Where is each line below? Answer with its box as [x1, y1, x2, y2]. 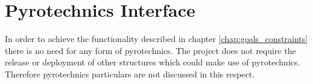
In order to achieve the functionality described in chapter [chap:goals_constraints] [5, 32, 308, 45]
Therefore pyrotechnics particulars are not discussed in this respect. [5, 67, 255, 80]
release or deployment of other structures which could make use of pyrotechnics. [5, 56, 300, 68]
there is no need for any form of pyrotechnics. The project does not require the [5, 44, 296, 56]
